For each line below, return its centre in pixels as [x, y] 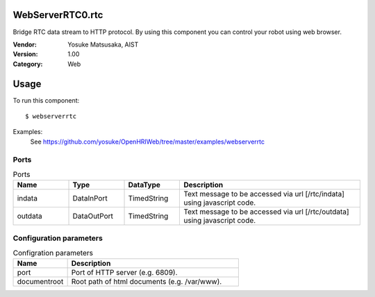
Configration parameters [53, 253]
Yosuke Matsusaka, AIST [103, 44]
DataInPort [90, 198]
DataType [144, 185]
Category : [28, 64]
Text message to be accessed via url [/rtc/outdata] [267, 212]
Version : [25, 54]
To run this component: [46, 100]
